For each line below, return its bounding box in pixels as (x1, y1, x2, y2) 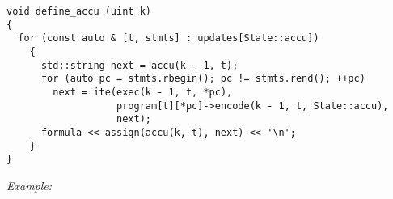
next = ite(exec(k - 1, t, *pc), (53, 86, 233, 98)
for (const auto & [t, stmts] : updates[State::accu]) (18, 32, 319, 44)
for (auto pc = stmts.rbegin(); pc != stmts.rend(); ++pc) (40, 73, 366, 85)
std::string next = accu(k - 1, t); (40, 59, 239, 71)
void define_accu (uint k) (6, 6, 151, 17)
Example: (6, 176, 53, 193)
